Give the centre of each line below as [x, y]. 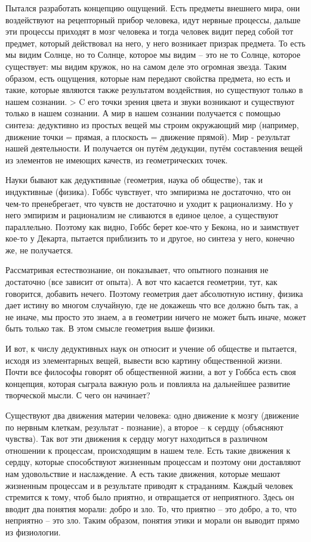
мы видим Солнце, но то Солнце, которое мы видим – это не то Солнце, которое [153, 55]
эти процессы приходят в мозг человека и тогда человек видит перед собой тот [150, 31]
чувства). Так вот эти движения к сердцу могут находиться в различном [137, 439]
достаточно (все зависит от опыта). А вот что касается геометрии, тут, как [141, 282]
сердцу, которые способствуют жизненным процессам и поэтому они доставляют [153, 462]
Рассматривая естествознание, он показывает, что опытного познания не [137, 270]
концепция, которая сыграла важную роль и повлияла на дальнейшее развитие [148, 383]
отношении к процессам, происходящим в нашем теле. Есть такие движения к [148, 450]
